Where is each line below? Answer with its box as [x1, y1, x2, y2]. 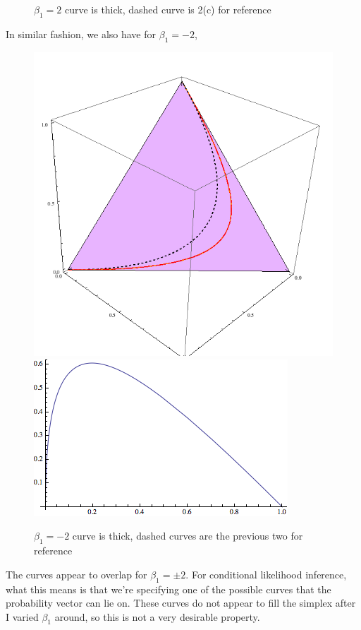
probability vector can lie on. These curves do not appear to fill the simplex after [6, 595, 356, 610]
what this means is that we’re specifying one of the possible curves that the [6, 581, 331, 596]
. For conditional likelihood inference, [185, 566, 347, 581]
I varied [6, 609, 39, 624]
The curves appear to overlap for [6, 566, 147, 581]
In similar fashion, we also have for [6, 26, 157, 41]
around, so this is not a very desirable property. [54, 609, 260, 624]
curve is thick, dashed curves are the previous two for [72, 528, 303, 543]
